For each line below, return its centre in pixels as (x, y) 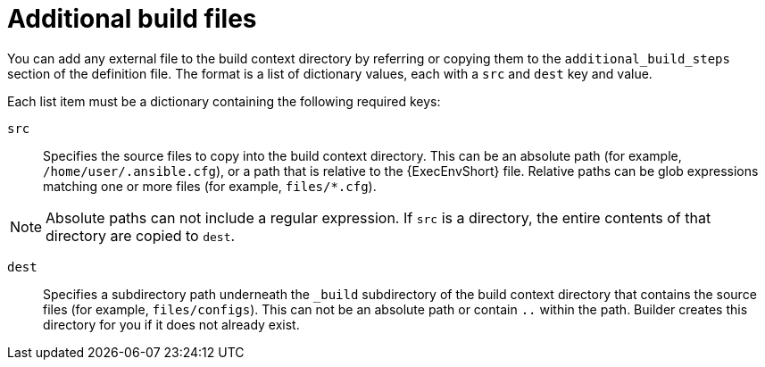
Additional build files (132, 19)
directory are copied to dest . (141, 235)
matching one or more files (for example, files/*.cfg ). (210, 186)
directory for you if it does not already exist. (171, 324)
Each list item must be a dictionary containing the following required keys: (224, 101)
